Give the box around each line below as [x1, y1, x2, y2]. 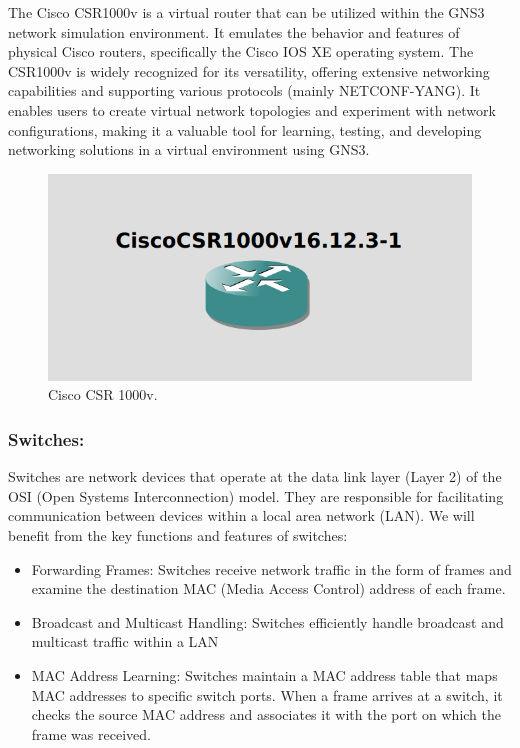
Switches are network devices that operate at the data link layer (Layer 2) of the [8, 466, 502, 487]
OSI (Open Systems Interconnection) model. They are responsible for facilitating [8, 485, 504, 506]
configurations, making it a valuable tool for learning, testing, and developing [8, 119, 482, 140]
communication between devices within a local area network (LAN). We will [8, 505, 475, 526]
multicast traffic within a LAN [31, 631, 219, 652]
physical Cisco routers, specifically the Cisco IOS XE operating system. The [8, 41, 474, 62]
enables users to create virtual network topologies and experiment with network [8, 99, 496, 120]
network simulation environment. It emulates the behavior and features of [8, 21, 460, 42]
